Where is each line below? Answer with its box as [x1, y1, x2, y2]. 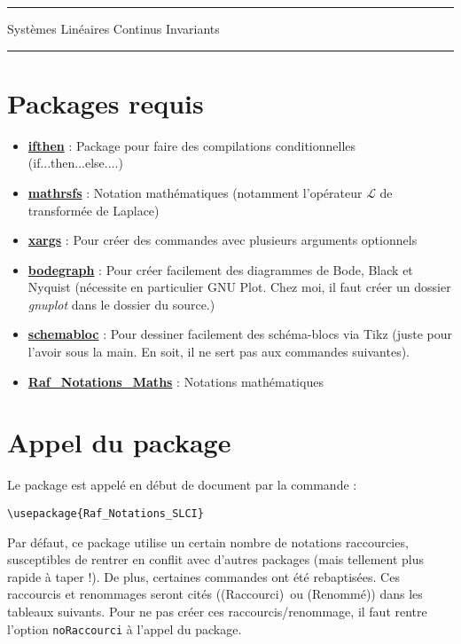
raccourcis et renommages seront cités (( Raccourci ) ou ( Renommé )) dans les [7, 585, 423, 603]
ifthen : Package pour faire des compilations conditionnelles [27, 136, 356, 154]
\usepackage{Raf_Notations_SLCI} [7, 507, 204, 520]
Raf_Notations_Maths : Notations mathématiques [27, 372, 324, 390]
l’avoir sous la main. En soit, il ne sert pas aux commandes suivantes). [27, 342, 410, 361]
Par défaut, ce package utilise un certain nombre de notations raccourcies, [7, 532, 409, 551]
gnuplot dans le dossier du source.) [27, 295, 215, 313]
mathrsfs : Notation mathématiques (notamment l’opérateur [27, 183, 363, 201]
